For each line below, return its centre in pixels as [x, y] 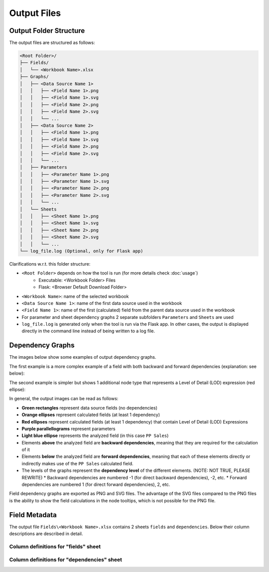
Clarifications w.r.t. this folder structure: [50, 264]
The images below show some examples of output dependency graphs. [83, 357]
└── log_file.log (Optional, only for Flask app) [81, 251]
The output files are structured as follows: [52, 43]
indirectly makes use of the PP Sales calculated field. [78, 463]
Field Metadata [33, 515]
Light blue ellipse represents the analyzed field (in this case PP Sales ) [95, 435]
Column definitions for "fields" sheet [55, 547]
